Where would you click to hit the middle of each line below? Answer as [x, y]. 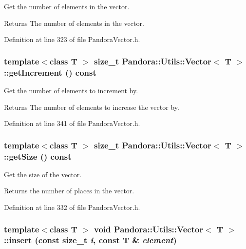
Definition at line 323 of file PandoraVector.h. [72, 39]
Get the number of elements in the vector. [67, 6]
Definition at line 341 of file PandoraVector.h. [72, 123]
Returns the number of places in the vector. [69, 191]
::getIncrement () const [50, 72]
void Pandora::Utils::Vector [149, 229]
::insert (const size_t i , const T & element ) [90, 240]
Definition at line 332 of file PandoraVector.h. [72, 207]
